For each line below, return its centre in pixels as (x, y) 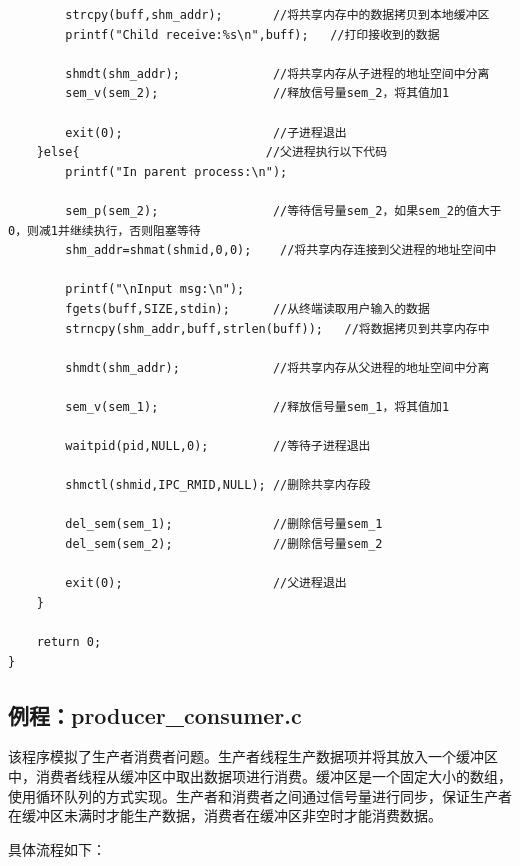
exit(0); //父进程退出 (206, 583)
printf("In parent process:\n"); (176, 171)
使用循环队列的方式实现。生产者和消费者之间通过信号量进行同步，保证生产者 (260, 795)
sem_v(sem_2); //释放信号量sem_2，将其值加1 (257, 93)
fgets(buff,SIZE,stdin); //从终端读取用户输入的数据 (247, 308)
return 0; (69, 642)
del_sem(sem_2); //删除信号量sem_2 (224, 544)
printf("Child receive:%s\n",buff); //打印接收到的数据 (252, 34)
